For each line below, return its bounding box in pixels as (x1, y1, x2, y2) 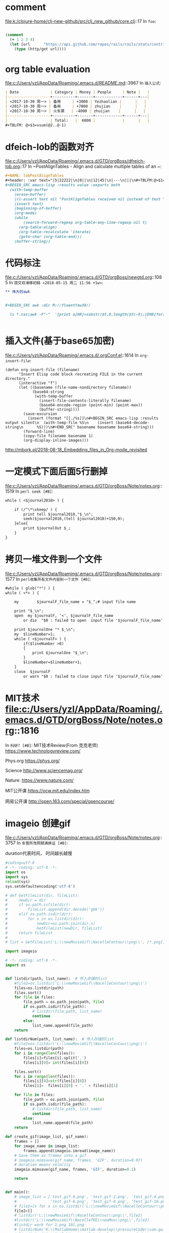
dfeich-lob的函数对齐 (5, 141, 94, 153)
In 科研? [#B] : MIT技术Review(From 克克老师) (5, 742, 99, 748)
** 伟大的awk (5, 289, 30, 295)
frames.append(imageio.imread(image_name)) (23, 1148, 116, 1153)
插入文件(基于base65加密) (5, 335, 115, 347)
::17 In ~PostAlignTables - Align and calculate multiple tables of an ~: (20, 163, 162, 170)
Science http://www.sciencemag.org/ (5, 767, 83, 773)
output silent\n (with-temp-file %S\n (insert (5, 420, 114, 425)
